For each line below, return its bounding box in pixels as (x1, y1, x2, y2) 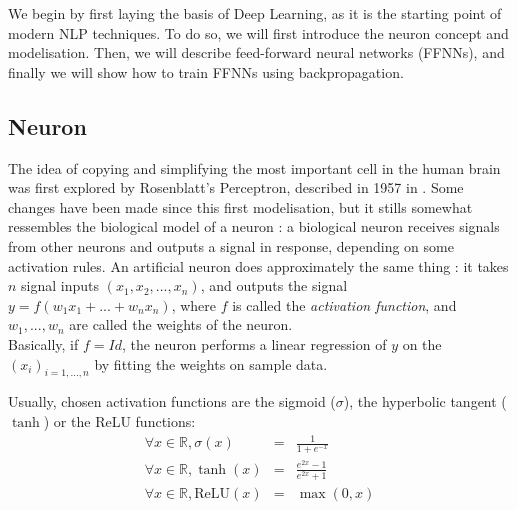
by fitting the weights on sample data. (94, 353, 328, 374)
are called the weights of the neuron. (69, 314, 293, 335)
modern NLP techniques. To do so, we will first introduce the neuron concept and (8, 22, 509, 43)
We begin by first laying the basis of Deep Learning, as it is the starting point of (8, 3, 502, 23)
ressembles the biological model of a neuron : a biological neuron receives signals (8, 216, 500, 237)
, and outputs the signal (200, 275, 348, 296)
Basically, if (8, 333, 79, 354)
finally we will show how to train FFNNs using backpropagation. (8, 61, 404, 82)
